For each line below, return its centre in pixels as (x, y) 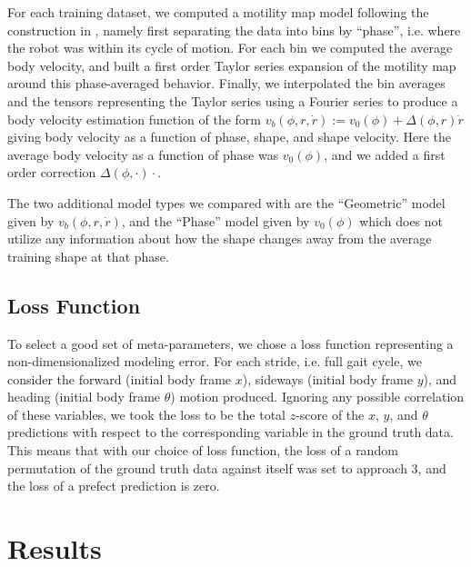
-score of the (330, 414)
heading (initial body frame (84, 397)
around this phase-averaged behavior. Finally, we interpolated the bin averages (226, 83)
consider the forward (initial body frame (120, 378)
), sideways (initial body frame (327, 378)
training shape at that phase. (88, 256)
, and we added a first (385, 154)
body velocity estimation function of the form (134, 119)
